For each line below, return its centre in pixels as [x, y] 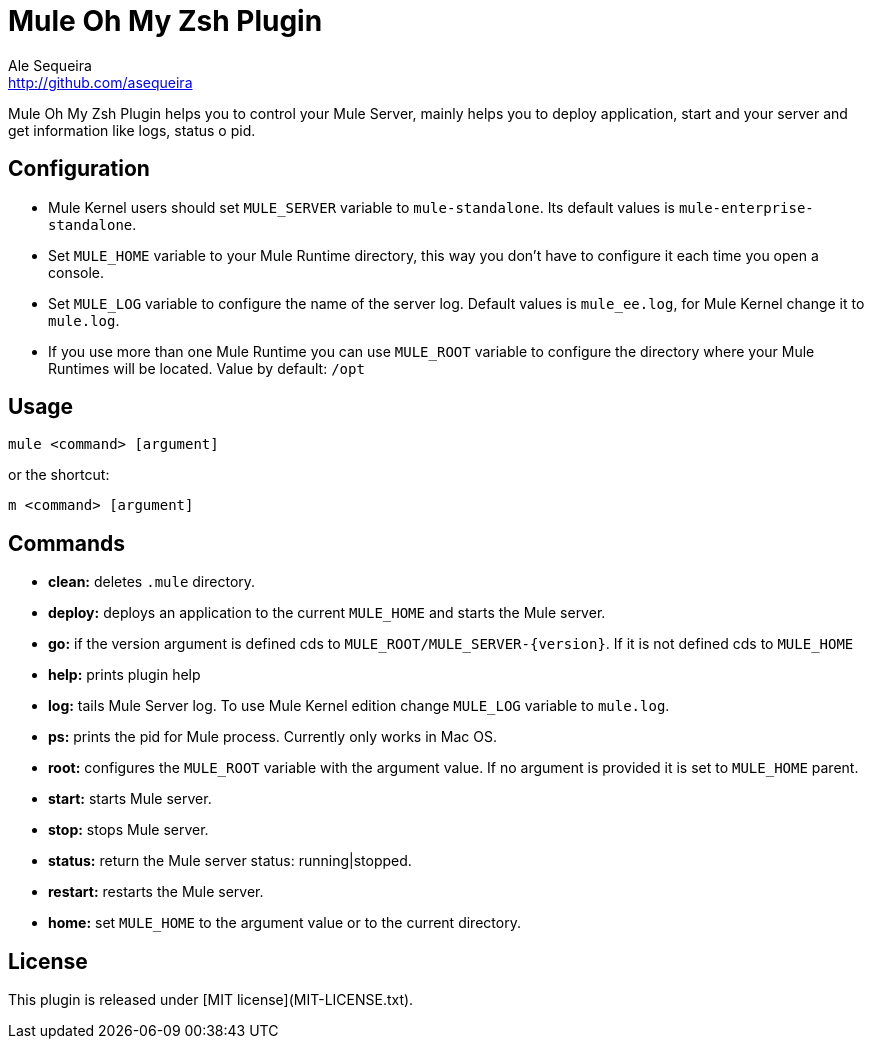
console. [76, 272]
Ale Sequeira [50, 65]
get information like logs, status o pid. [132, 130]
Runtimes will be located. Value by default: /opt [206, 368]
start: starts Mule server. [130, 799]
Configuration [79, 169]
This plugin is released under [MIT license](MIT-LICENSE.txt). [211, 1000]
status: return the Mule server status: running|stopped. [230, 861]
